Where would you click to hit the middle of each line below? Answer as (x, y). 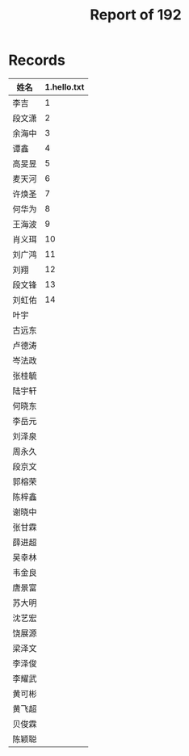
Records (37, 60)
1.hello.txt (65, 86)
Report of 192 (136, 15)
